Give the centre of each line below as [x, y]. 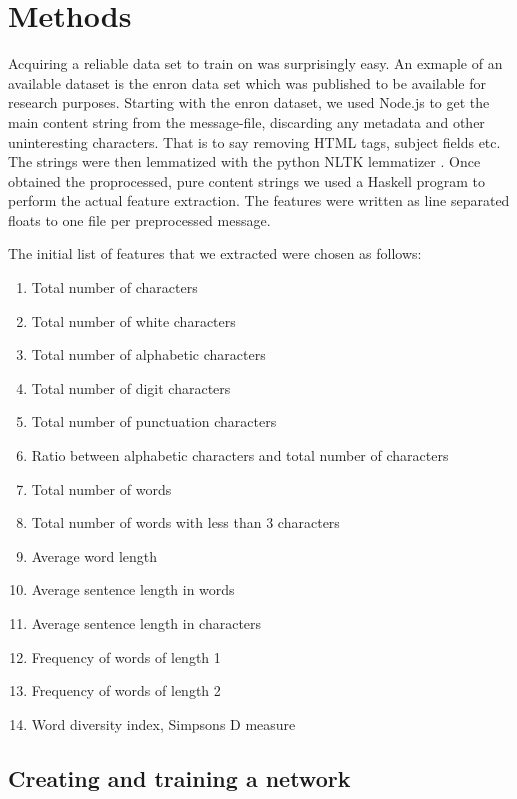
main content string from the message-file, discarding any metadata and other [246, 121]
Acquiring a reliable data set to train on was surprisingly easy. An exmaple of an [255, 63]
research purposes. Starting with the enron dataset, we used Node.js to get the [249, 102]
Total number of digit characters [131, 387]
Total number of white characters [133, 320]
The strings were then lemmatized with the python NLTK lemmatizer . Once [244, 161]
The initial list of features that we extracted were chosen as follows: [215, 253]
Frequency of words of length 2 [126, 690]
